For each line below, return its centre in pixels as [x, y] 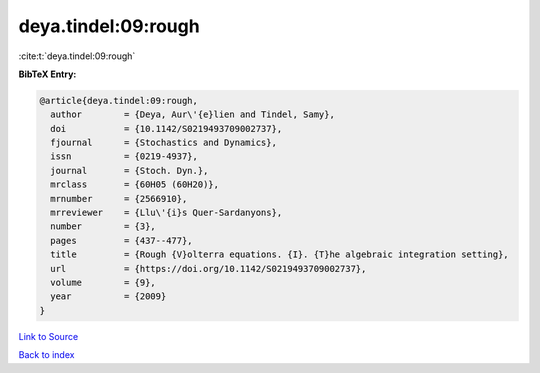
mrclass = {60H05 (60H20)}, [135, 184]
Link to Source [48, 336]
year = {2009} [108, 296]
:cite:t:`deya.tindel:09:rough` [77, 56]
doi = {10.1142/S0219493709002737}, [166, 128]
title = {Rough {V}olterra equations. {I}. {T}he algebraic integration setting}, [279, 254]
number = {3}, [103, 226]
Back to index [46, 355]
